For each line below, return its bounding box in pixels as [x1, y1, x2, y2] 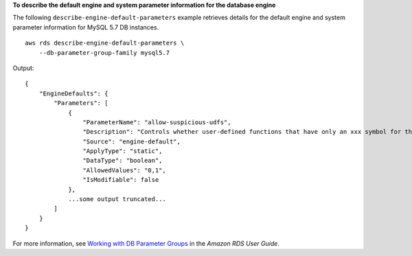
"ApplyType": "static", [82, 148, 163, 155]
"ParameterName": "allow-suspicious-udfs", [82, 118, 231, 126]
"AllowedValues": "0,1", [82, 166, 166, 174]
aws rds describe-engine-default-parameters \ [25, 39, 185, 47]
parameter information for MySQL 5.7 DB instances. [12, 23, 159, 31]
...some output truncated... [68, 196, 166, 203]
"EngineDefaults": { [38, 89, 108, 97]
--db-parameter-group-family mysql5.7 [38, 49, 170, 56]
